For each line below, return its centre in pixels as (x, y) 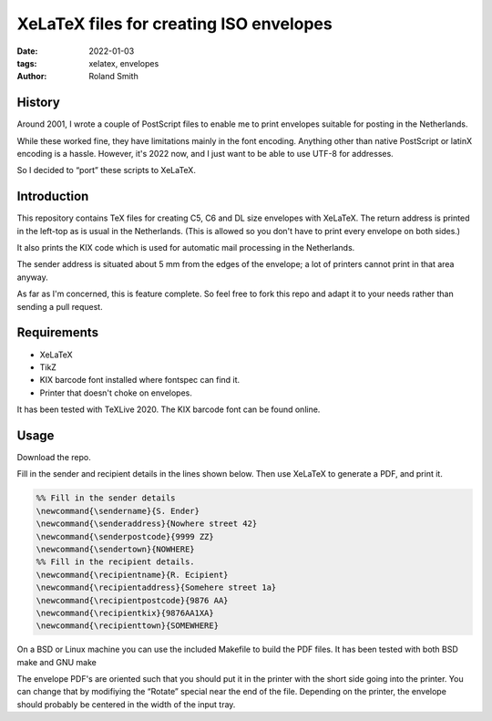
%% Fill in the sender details (106, 498)
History (39, 103)
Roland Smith (113, 77)
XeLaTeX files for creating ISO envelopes (174, 24)
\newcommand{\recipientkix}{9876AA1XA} (125, 613)
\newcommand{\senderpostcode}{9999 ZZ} (125, 536)
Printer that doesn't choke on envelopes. (116, 393)
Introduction (53, 196)
